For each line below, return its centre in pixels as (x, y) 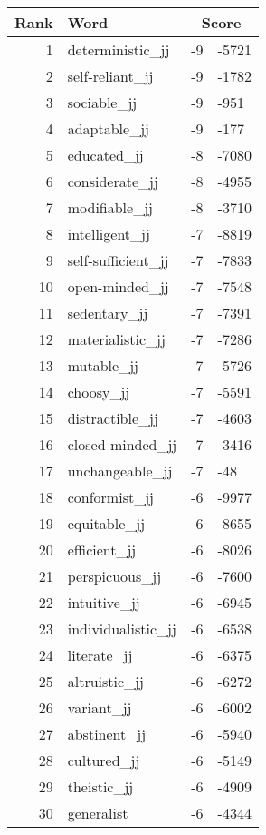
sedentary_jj (108, 313)
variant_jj (100, 707)
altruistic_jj (105, 681)
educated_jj (105, 155)
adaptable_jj (108, 128)
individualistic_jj (122, 629)
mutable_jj (103, 365)
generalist (98, 813)
